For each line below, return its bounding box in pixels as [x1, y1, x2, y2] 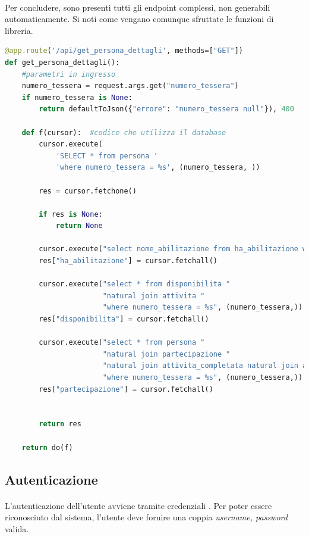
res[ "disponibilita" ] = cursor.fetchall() [39, 315, 209, 324]
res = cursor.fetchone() [39, 186, 137, 195]
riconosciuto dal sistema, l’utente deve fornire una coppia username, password [5, 511, 288, 523]
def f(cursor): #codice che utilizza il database [21, 128, 226, 137]
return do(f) [21, 443, 73, 452]
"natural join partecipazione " [102, 349, 231, 358]
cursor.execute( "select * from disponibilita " [39, 280, 231, 289]
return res [39, 420, 81, 429]
